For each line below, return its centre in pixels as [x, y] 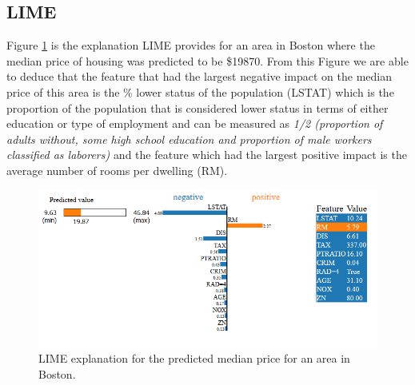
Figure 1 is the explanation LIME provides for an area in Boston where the [191, 45]
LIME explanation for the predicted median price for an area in [194, 358]
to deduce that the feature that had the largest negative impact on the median [199, 76]
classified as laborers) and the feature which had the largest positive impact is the [207, 155]
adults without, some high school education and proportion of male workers [189, 139]
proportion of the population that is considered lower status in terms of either [198, 107]
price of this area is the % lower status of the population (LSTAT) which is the [200, 91]
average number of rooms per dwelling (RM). [117, 170]
